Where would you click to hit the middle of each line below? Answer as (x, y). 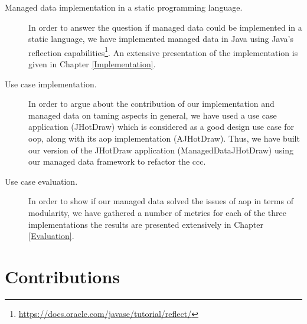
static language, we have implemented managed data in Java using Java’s (161, 39)
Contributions (63, 276)
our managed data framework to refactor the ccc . (117, 161)
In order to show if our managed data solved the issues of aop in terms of (161, 201)
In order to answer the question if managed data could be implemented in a (165, 27)
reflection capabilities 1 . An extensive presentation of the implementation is (163, 51)
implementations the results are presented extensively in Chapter (146, 224)
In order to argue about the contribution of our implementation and (151, 104)
